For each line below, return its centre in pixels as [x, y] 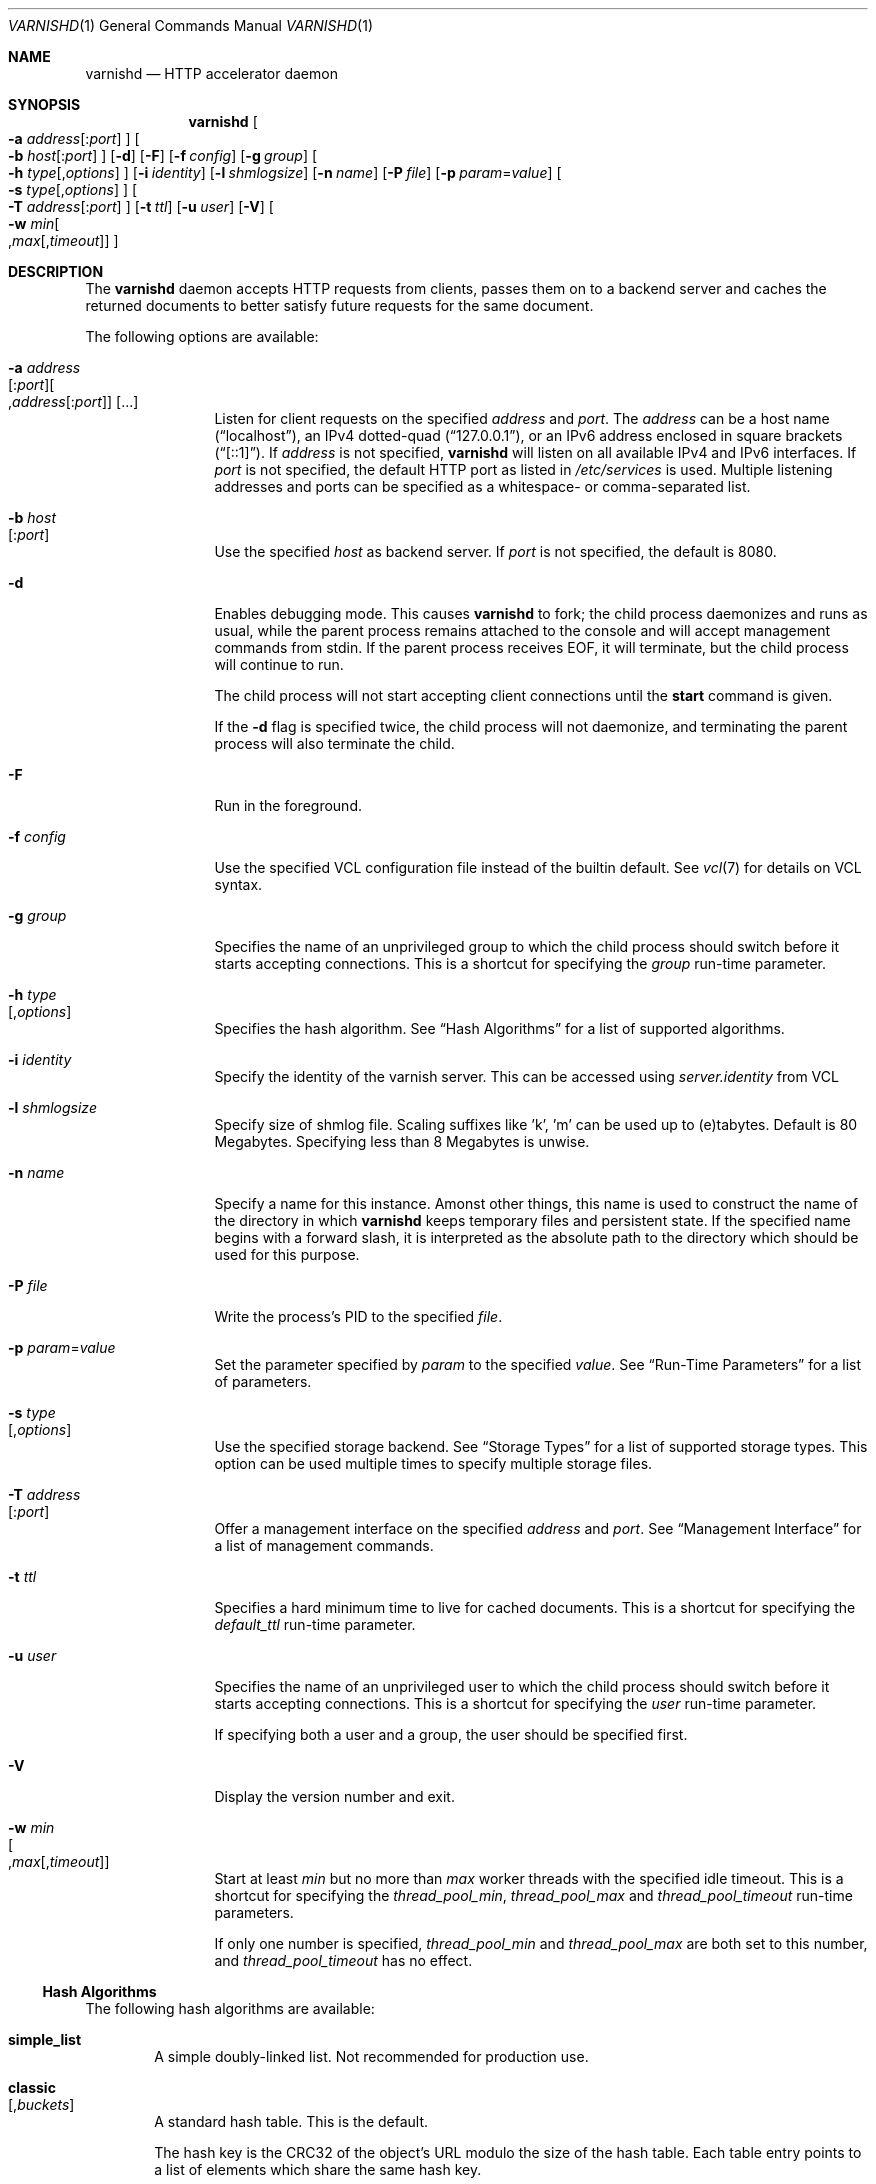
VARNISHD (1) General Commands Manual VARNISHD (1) [191, 25]
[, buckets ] [41, 2104]
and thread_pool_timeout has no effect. [343, 1960]
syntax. [238, 884]
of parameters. [263, 1381]
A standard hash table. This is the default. [291, 2121]
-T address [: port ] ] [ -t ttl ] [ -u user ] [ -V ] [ [141, 206]
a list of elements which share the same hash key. [318, 2169]
